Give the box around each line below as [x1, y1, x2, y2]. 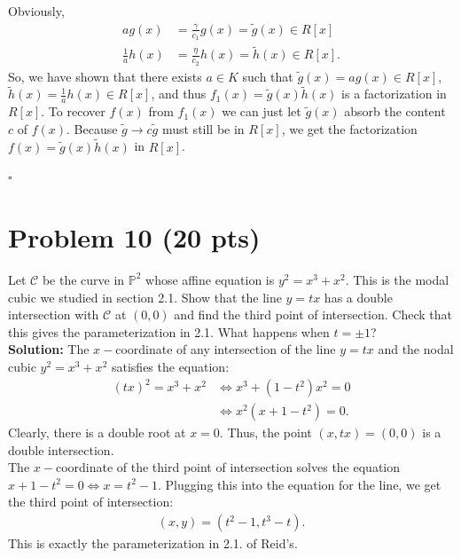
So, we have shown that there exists [8, 67, 202, 85]
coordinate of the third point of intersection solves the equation [55, 458, 401, 476]
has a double [324, 287, 393, 306]
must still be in [161, 119, 245, 138]
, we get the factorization [281, 119, 418, 138]
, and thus [151, 84, 207, 103]
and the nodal [378, 340, 454, 358]
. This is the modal [345, 270, 449, 288]
